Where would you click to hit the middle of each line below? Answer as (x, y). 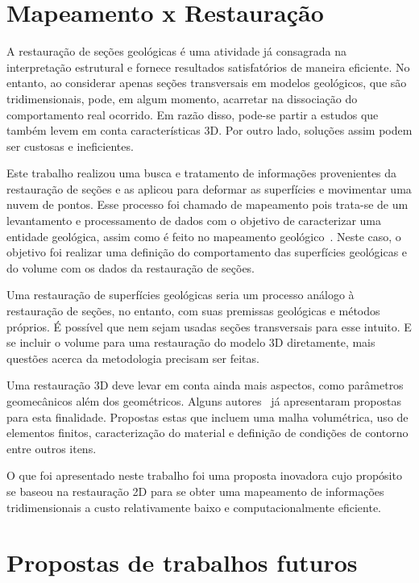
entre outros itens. (52, 448)
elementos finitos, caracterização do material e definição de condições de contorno (207, 433)
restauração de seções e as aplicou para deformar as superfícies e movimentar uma (209, 188)
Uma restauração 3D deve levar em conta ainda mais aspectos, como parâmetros (205, 385)
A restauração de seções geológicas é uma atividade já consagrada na (177, 51)
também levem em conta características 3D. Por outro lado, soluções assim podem (209, 130)
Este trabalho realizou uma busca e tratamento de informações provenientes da (202, 173)
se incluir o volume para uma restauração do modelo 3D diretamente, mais (191, 342)
